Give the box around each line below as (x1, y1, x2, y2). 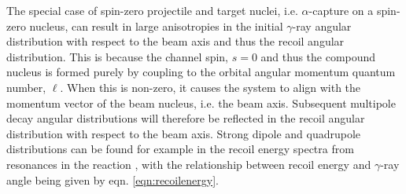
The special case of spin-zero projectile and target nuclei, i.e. (6, 2, 298, 18)
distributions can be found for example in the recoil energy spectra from (6, 141, 354, 157)
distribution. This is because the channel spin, (6, 48, 229, 64)
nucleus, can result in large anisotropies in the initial (29, 17, 283, 34)
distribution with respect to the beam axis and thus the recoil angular (6, 33, 345, 49)
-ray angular (292, 17, 352, 34)
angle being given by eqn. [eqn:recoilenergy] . (6, 171, 220, 188)
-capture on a (308, 2, 374, 18)
